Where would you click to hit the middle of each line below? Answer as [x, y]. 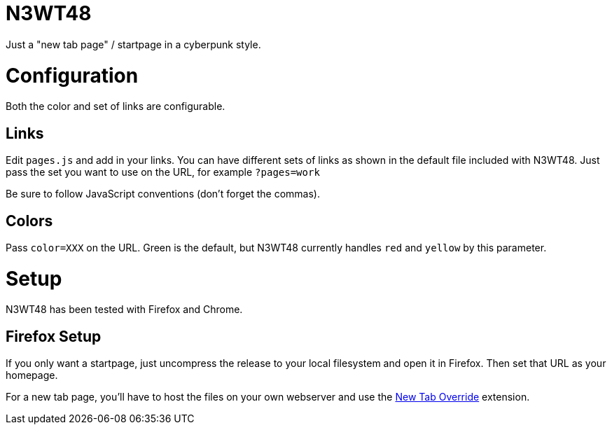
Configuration [72, 75]
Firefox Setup [54, 336]
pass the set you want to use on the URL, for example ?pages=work [163, 172]
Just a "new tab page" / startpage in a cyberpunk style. [133, 44]
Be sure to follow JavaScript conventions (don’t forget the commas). [163, 194]
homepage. [32, 375]
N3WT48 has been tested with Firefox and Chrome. [124, 310]
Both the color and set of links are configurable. [116, 106]
